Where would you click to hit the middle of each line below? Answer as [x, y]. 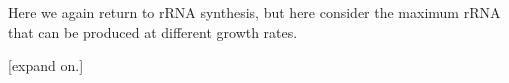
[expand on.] [46, 65]
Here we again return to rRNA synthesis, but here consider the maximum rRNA [254, 12]
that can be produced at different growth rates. [153, 31]
